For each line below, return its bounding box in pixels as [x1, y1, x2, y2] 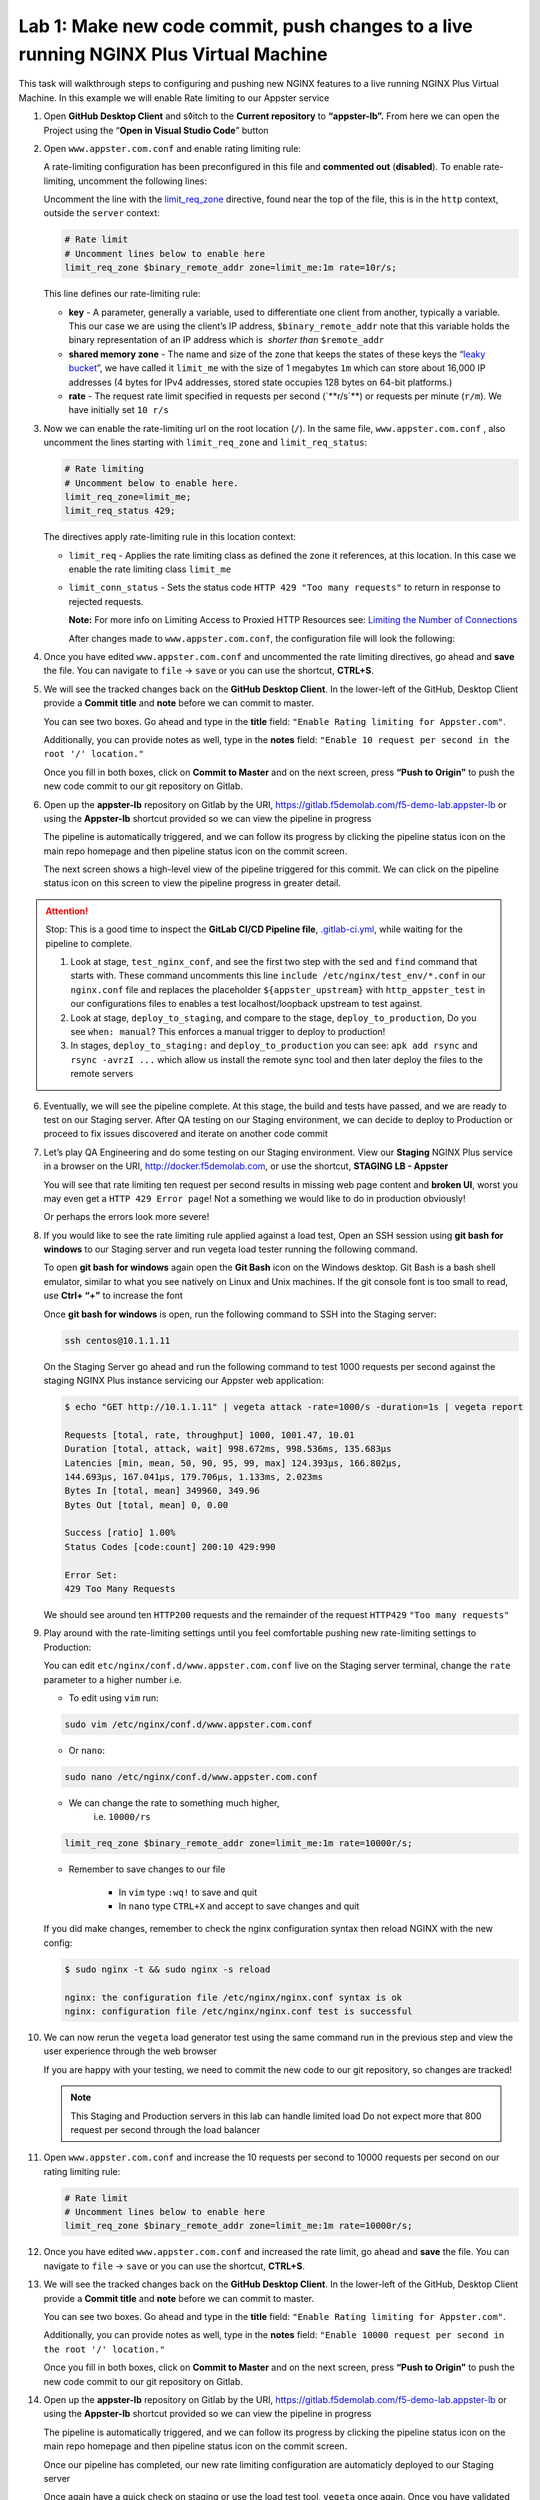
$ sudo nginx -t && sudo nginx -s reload [64, 1963, 271, 1975]
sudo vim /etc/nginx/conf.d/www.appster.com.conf [64, 1718, 313, 1730]
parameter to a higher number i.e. [43, 1673, 182, 1685]
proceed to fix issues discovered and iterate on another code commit [43, 1128, 329, 1140]
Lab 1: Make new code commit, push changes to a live [18, 15, 474, 37]
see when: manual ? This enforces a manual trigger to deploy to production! [70, 1025, 386, 1037]
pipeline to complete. [45, 937, 133, 949]
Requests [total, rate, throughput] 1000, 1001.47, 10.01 [64, 1429, 355, 1440]
